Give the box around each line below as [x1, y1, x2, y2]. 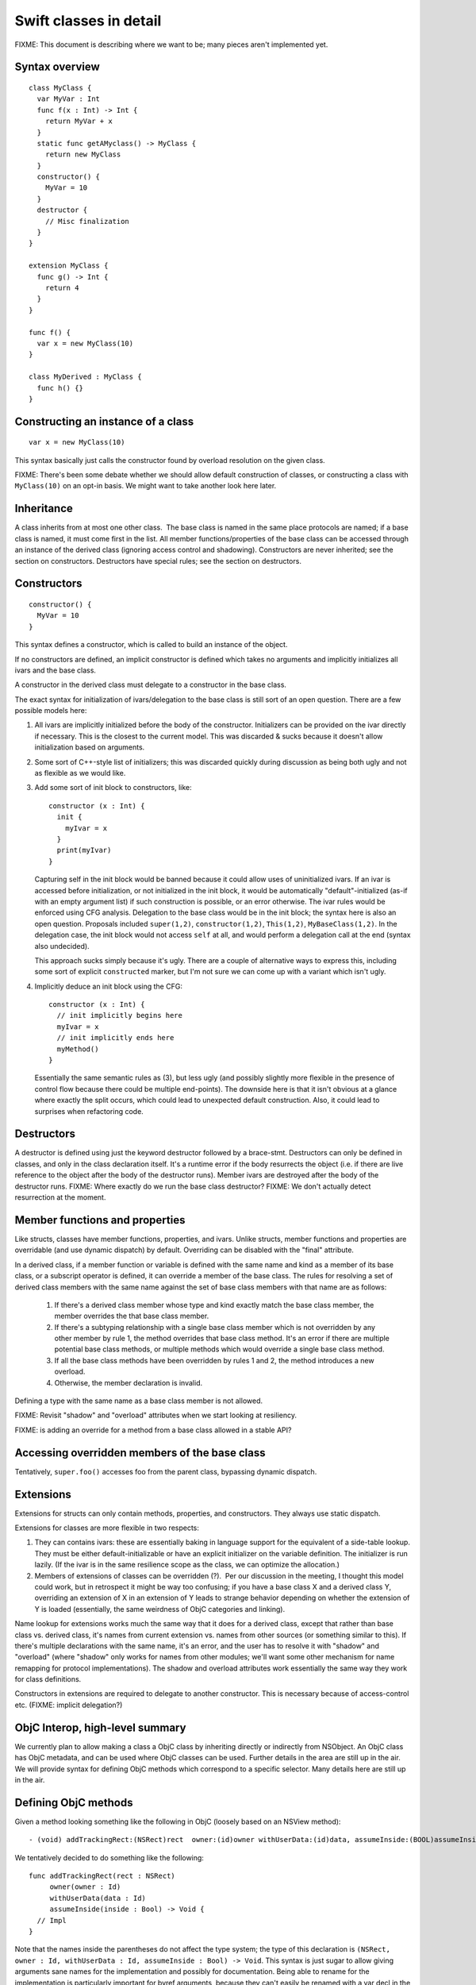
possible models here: [14, 706, 87, 715]
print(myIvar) [56, 846, 112, 855]
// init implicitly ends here [56, 1033, 175, 1043]
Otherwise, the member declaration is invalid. [54, 1378, 202, 1387]
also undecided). [34, 941, 90, 950]
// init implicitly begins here [56, 1011, 182, 1020]
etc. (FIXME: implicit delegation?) [14, 1700, 123, 1709]
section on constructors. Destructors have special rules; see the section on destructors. [14, 556, 301, 565]
